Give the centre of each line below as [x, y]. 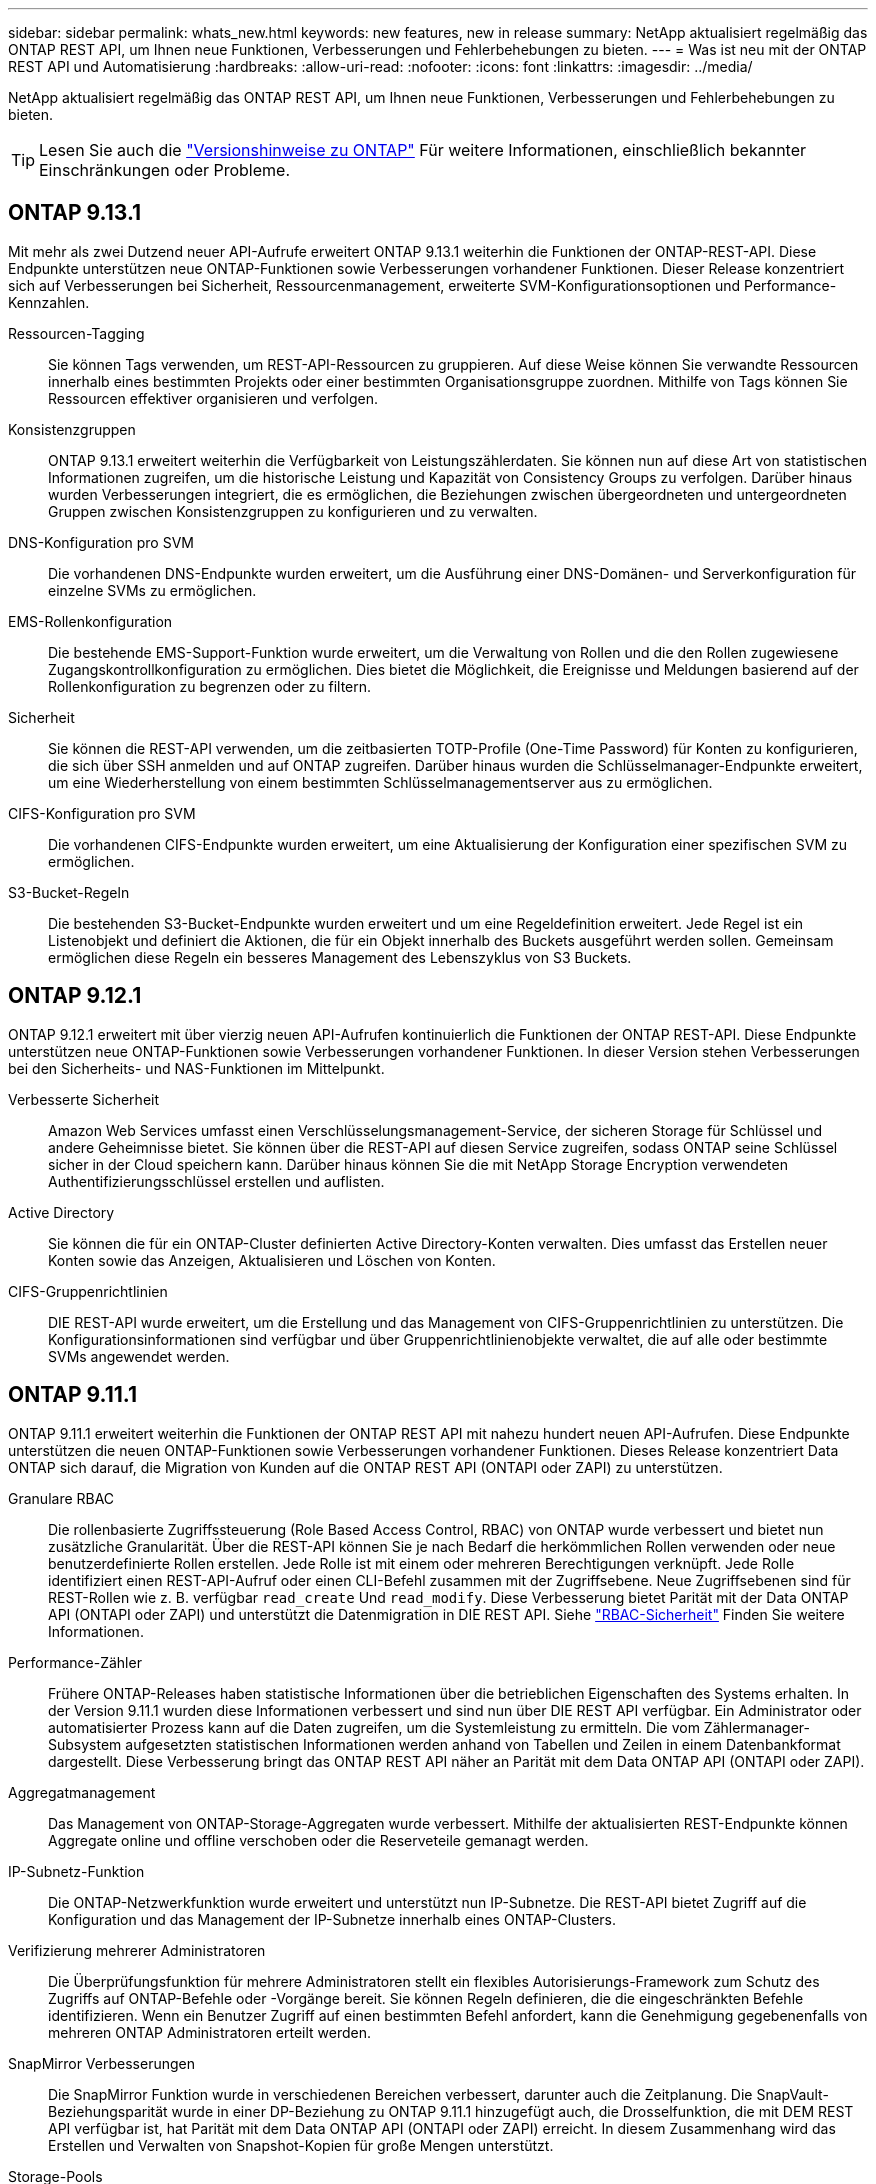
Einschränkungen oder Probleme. [165, 170]
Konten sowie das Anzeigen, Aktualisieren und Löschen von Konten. [272, 1260]
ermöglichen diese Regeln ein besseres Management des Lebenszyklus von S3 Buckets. [340, 957]
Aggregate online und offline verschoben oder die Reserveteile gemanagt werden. [318, 1840]
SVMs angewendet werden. [139, 1356]
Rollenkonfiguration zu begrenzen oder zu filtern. [210, 686]
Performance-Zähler [75, 1662]
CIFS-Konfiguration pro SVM [102, 813]
